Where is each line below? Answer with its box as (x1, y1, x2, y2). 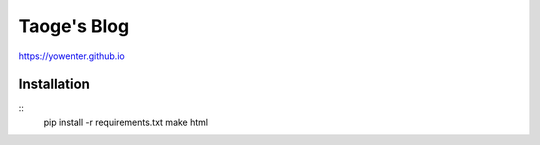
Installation (18, 76, 90, 93)
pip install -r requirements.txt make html (43, 116, 209, 128)
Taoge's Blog (18, 15, 130, 37)
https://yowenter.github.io (18, 50, 125, 62)
